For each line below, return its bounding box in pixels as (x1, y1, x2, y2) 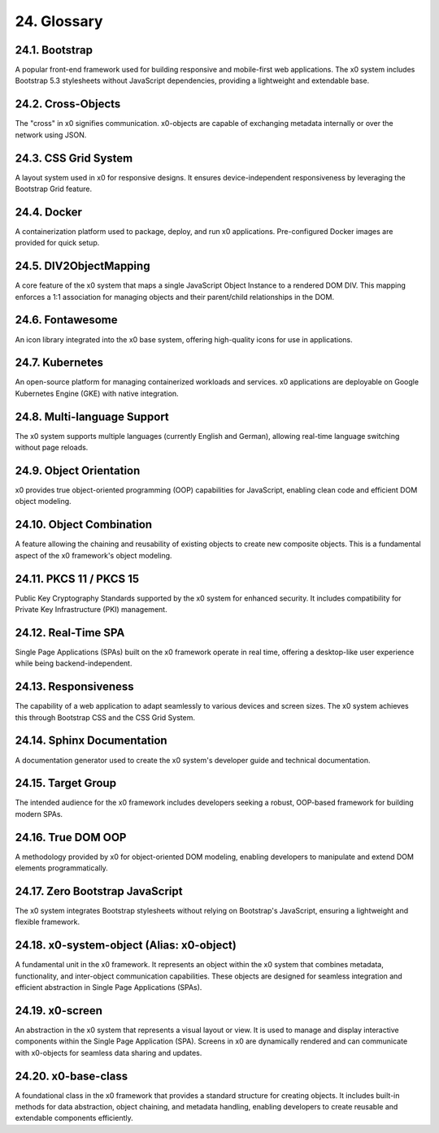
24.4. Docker (15, 205, 83, 219)
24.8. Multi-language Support (15, 410, 170, 423)
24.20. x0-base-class (15, 1069, 128, 1083)
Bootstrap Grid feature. (15, 184, 93, 194)
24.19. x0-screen (15, 1004, 103, 1018)
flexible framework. (15, 917, 80, 927)
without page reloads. (15, 443, 89, 453)
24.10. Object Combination (15, 518, 153, 532)
